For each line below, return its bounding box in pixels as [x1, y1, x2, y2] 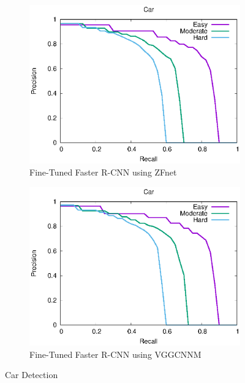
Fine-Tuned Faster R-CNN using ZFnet [29, 166, 177, 179]
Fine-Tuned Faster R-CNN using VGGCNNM [29, 347, 202, 360]
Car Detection [5, 368, 58, 381]
